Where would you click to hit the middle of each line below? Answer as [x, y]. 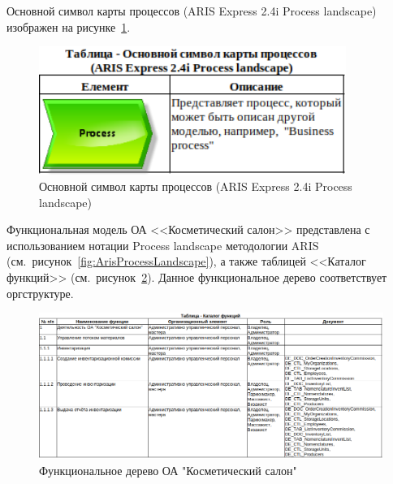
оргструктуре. [40, 293]
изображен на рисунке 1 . [69, 26]
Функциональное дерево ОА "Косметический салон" [168, 470]
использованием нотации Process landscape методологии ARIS [163, 245]
